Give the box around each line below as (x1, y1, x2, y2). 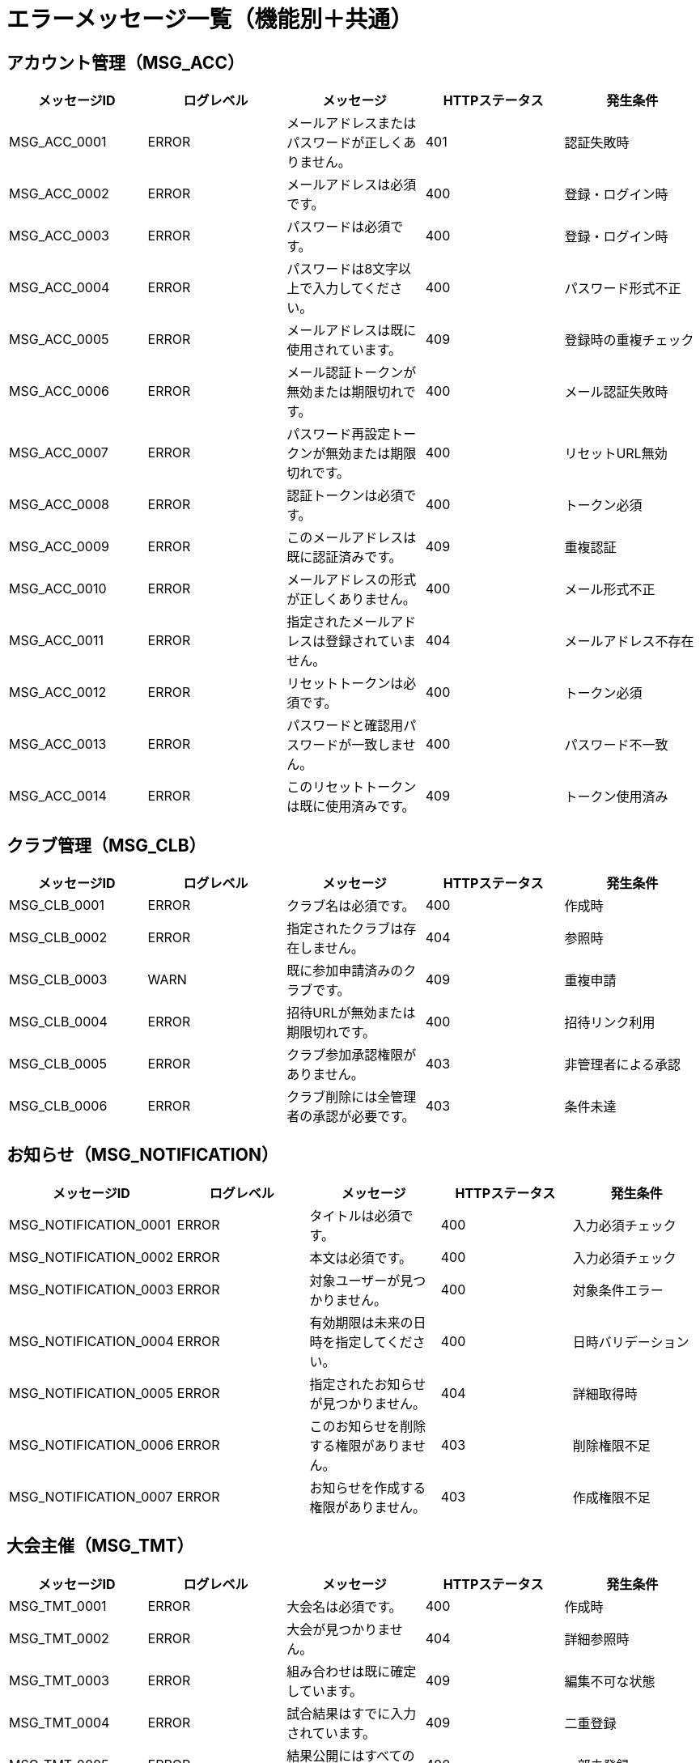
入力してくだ (312, 280, 390, 297)
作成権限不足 (572, 1489, 651, 1506)
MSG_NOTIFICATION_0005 (9, 1384, 173, 1401)
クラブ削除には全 (286, 1089, 391, 1106)
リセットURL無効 (564, 445, 668, 462)
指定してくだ (335, 1333, 413, 1350)
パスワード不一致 (564, 737, 668, 754)
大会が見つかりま (286, 1621, 390, 1638)
